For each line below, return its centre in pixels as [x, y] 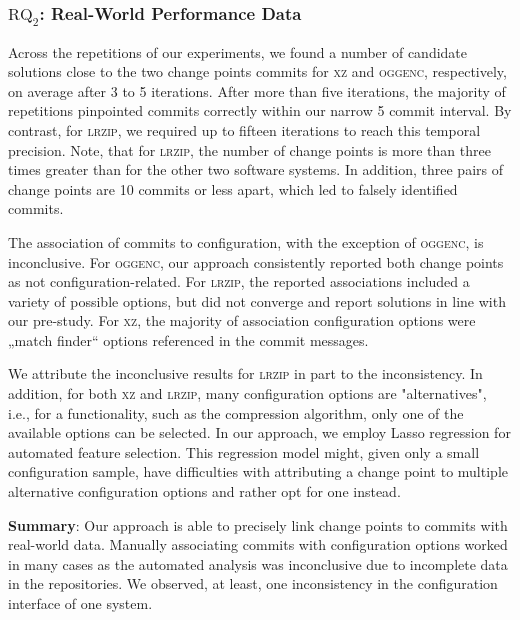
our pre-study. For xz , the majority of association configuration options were [242, 320]
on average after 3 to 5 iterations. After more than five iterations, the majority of [257, 90]
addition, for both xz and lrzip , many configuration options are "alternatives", [247, 393]
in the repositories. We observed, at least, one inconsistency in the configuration [253, 583]
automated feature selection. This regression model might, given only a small [244, 451]
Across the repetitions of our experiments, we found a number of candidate [238, 51]
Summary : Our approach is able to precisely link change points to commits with [258, 524]
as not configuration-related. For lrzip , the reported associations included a [239, 281]
